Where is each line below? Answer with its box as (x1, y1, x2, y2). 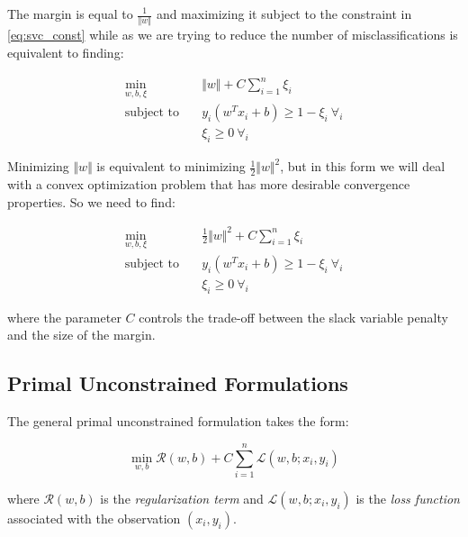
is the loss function (355, 488, 460, 507)
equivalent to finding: (7, 42, 124, 61)
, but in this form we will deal (280, 157, 445, 176)
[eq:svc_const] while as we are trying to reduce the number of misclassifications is (7, 25, 458, 44)
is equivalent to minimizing (96, 157, 246, 176)
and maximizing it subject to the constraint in (156, 5, 412, 23)
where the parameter (7, 307, 121, 326)
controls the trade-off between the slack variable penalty (139, 307, 448, 326)
